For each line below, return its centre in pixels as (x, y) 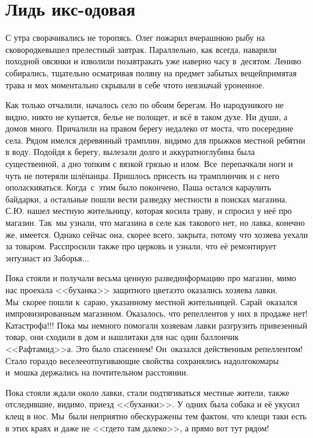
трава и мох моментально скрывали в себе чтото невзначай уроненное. (135, 84)
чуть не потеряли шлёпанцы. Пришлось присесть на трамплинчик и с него (143, 175)
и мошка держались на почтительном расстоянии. (97, 372)
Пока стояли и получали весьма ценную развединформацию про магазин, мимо (151, 278)
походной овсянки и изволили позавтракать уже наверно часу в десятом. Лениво (153, 61)
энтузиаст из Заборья (44, 257)
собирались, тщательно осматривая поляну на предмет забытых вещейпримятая (151, 72)
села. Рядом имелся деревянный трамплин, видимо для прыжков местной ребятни (155, 140)
